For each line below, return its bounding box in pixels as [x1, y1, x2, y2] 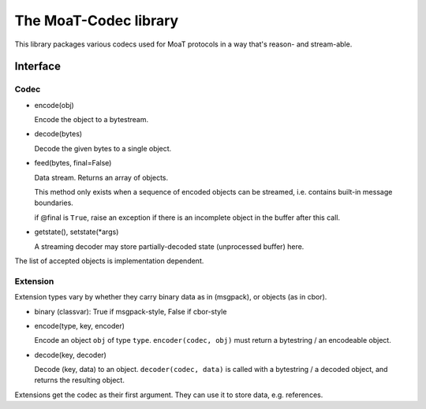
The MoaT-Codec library [14, 12, 179, 29]
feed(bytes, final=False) [34, 158, 112, 168]
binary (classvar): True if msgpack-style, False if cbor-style [34, 307, 227, 316]
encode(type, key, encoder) [34, 321, 125, 330]
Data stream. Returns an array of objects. [34, 173, 169, 182]
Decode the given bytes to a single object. [34, 143, 172, 153]
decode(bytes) [34, 129, 83, 139]
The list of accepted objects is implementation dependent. [14, 256, 204, 266]
